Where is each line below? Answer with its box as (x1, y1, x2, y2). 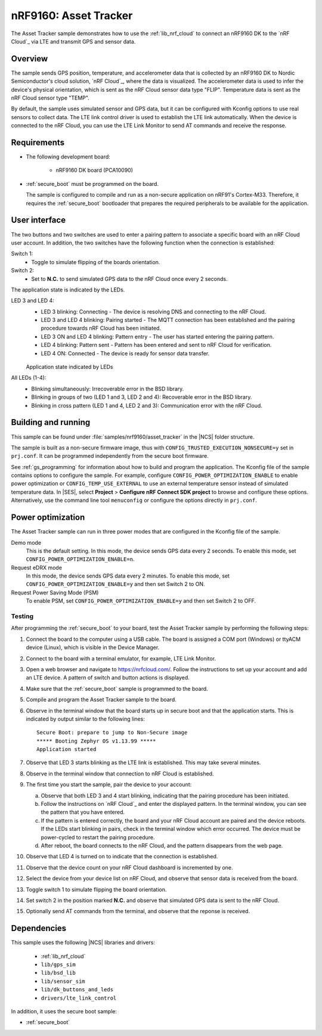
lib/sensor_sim (41, 978, 86, 985)
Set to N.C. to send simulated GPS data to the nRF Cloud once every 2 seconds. (31, 275, 228, 283)
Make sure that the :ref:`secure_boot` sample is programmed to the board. (26, 685, 208, 692)
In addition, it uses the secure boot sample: (11, 1007, 117, 1015)
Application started (36, 746, 97, 753)
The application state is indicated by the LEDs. (11, 286, 125, 293)
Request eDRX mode (11, 564, 63, 571)
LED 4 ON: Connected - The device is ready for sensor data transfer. (41, 349, 210, 357)
